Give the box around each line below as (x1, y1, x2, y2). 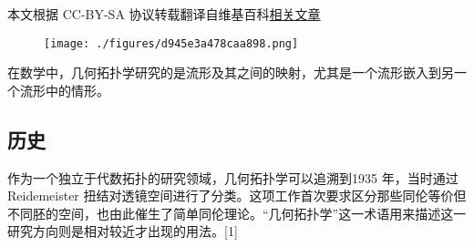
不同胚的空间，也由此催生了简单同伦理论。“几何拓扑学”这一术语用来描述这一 (7, 203, 467, 222)
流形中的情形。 (19, 80, 109, 99)
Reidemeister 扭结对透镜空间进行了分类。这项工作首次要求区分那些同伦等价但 (7, 186, 467, 205)
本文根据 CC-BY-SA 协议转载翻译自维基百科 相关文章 (7, 5, 321, 23)
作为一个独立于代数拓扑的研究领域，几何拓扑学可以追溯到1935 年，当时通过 (7, 168, 459, 187)
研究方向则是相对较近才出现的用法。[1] (7, 221, 238, 241)
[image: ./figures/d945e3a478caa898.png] (44, 36, 299, 50)
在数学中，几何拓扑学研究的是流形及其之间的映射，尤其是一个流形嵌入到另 (7, 63, 454, 82)
